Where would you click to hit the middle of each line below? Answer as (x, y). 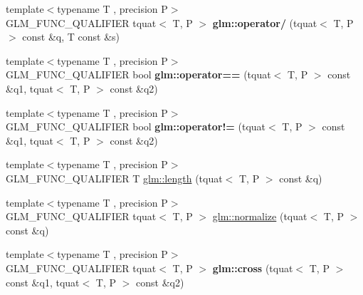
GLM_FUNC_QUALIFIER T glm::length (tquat (114, 178)
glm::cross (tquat (253, 268)
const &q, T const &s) (71, 37)
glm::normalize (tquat (260, 216)
